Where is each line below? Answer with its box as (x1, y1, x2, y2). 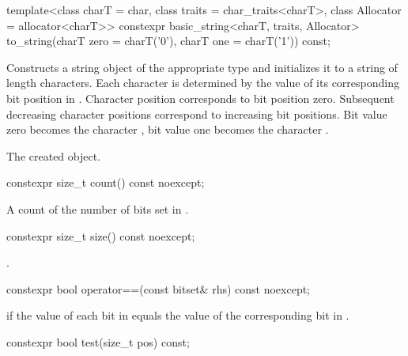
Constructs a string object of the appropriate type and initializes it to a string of (6, 59, 398, 75)
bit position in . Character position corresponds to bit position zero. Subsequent (6, 89, 395, 106)
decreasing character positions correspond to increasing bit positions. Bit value (6, 105, 387, 122)
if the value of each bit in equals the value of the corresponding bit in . (6, 307, 349, 324)
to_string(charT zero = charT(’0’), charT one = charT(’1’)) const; (6, 32, 331, 49)
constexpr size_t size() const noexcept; (6, 227, 195, 244)
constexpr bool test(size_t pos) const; (6, 333, 190, 350)
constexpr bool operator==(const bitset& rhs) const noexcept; (6, 280, 311, 297)
